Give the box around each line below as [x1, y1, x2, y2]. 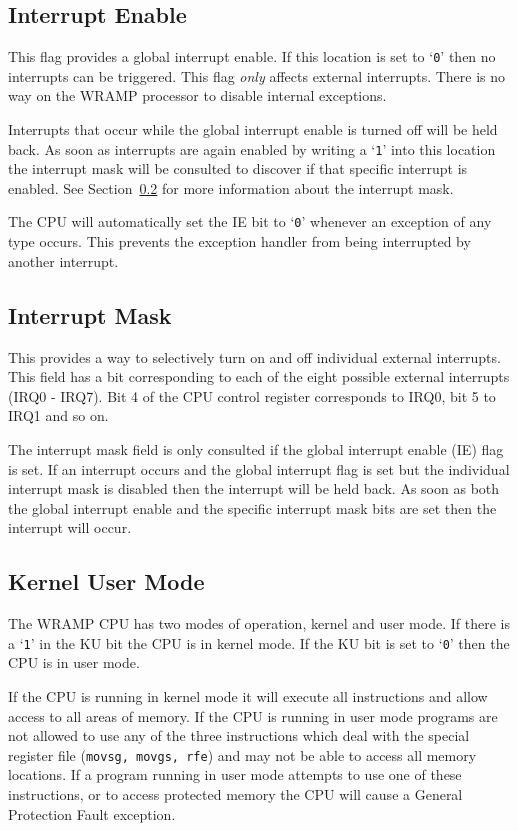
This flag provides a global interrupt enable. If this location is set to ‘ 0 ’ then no [8, 46, 496, 67]
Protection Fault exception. [8, 803, 176, 824]
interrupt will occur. [8, 517, 132, 538]
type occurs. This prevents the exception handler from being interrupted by [8, 231, 471, 252]
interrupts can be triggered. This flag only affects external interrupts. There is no [8, 65, 506, 86]
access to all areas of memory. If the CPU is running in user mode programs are [8, 705, 498, 726]
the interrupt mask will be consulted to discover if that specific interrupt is [8, 158, 468, 179]
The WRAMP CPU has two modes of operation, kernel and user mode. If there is [8, 613, 510, 634]
